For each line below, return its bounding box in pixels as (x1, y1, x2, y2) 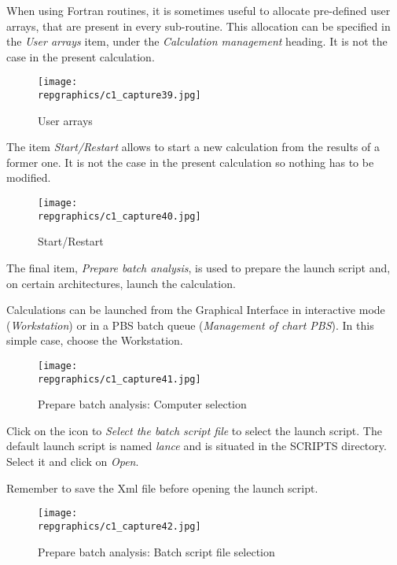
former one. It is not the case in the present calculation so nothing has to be (6, 153, 374, 170)
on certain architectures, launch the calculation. (6, 275, 236, 291)
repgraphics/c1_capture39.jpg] (38, 90, 201, 102)
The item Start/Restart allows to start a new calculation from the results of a (6, 138, 380, 155)
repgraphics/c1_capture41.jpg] (38, 373, 201, 385)
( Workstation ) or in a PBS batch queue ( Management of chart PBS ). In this (6, 316, 374, 333)
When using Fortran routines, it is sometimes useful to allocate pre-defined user (6, 2, 391, 18)
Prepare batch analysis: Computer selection (38, 396, 247, 412)
